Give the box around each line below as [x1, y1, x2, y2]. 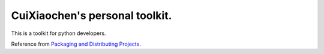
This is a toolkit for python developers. [11, 30, 106, 37]
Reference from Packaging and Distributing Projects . [11, 40, 141, 47]
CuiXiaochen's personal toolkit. [11, 9, 172, 22]
